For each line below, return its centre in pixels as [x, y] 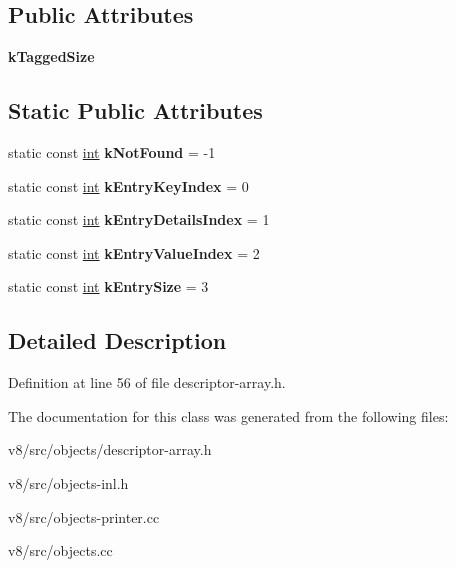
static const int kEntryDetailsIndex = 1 [139, 219]
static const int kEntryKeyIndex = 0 [128, 185]
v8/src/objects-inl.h [68, 482]
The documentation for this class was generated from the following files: [228, 415]
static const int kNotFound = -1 [112, 152]
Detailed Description [117, 340]
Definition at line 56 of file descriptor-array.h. [147, 382]
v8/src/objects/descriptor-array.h [110, 449]
